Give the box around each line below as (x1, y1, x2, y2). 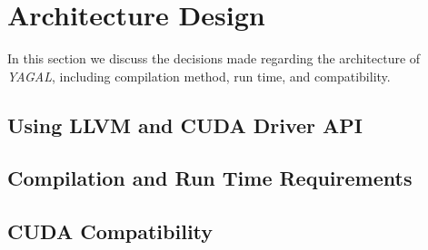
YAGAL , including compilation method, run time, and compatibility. (7, 66, 391, 85)
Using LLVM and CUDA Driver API (7, 111, 363, 139)
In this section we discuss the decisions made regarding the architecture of (7, 49, 421, 68)
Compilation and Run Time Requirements (7, 164, 413, 192)
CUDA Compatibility (7, 217, 214, 245)
